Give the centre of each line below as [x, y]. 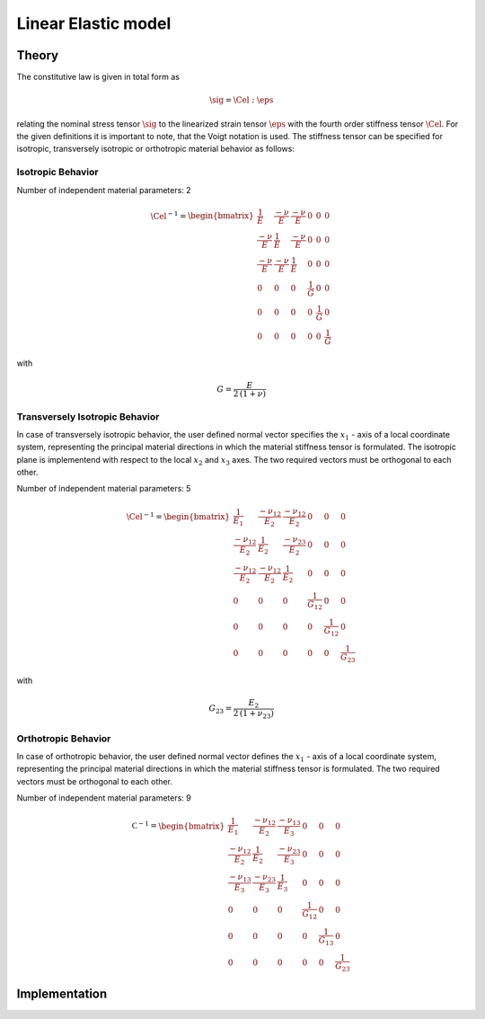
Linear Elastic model [94, 23]
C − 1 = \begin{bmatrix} [178, 825]
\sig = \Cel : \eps [242, 100]
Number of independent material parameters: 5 [104, 489]
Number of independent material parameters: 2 [104, 190]
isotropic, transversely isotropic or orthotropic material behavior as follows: [156, 149]
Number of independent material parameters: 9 [104, 798]
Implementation [62, 993]
